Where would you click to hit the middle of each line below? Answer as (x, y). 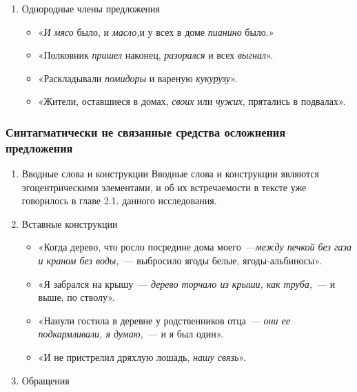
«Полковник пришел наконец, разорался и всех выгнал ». (156, 55)
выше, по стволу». (76, 297)
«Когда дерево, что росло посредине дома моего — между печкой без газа (195, 247)
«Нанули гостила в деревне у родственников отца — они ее (164, 320)
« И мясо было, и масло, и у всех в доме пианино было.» (156, 31)
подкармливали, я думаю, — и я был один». (131, 334)
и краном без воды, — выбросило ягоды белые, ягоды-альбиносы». (180, 261)
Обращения (45, 380)
